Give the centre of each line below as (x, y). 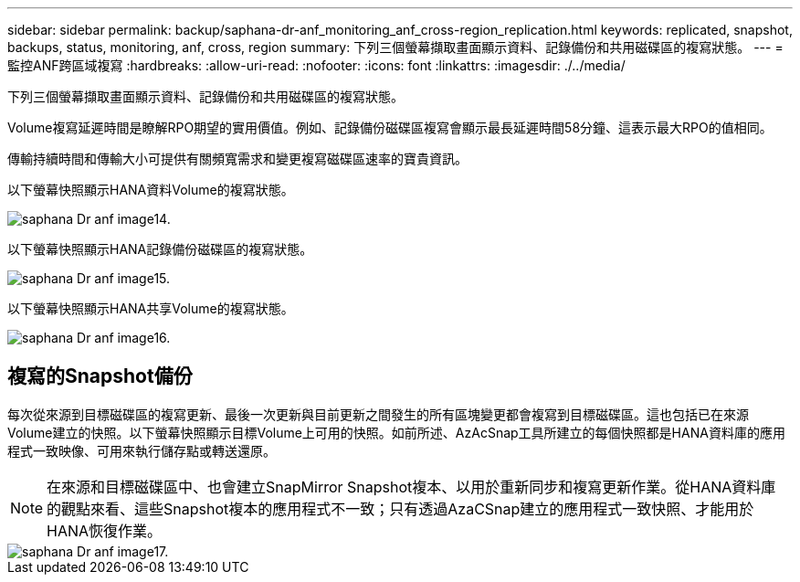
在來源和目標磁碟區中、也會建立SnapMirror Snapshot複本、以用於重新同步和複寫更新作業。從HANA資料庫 (411, 487)
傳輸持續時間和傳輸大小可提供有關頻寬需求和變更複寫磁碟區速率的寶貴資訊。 (237, 159)
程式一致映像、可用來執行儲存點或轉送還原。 (142, 450)
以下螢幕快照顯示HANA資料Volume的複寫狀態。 (151, 190)
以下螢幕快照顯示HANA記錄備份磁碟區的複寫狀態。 (160, 249)
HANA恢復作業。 (105, 530)
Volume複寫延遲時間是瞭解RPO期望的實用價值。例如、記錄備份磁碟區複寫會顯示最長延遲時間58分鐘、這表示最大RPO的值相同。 (390, 127)
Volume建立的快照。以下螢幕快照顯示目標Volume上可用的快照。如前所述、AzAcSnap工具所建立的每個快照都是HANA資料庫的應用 (396, 432)
